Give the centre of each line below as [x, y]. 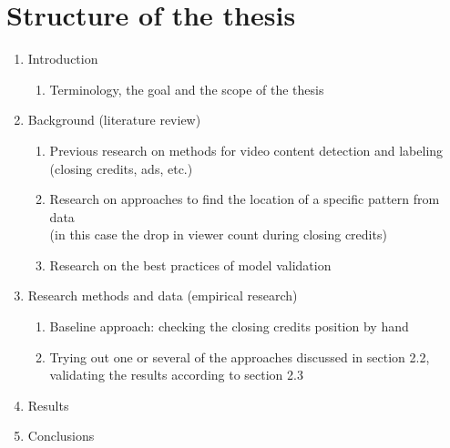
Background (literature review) [114, 120]
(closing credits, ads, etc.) [121, 168]
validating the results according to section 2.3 [176, 375]
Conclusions [61, 436]
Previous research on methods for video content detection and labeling [246, 150]
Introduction [63, 59]
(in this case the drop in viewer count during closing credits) [218, 234]
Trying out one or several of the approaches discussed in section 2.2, [240, 356]
